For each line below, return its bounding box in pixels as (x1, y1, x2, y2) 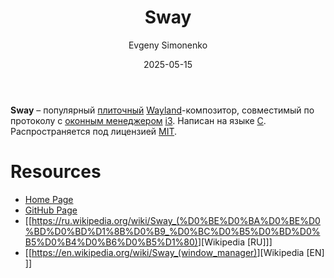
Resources (10, 161, 102, 183)
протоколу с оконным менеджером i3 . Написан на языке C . (10, 114, 267, 126)
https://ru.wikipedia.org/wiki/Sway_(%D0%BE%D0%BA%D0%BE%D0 (31, 214, 321, 226)
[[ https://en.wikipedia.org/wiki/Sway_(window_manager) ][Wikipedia (24, 246, 305, 258)
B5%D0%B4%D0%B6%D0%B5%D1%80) (24, 236, 198, 248)
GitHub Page (24, 204, 78, 216)
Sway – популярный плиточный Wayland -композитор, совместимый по (10, 104, 315, 116)
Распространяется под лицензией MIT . (10, 125, 178, 137)
